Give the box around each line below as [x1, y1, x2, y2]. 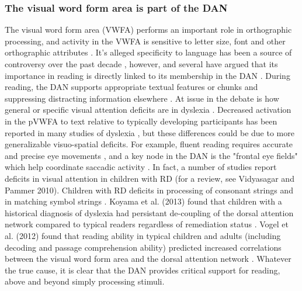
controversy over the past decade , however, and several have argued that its [5, 58, 278, 70]
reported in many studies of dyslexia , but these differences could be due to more [5, 126, 294, 138]
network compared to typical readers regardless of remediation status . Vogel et [5, 218, 289, 230]
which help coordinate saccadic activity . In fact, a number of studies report [5, 161, 277, 173]
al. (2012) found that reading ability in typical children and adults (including [5, 229, 281, 241]
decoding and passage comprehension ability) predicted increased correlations [5, 241, 282, 253]
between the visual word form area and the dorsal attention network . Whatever [5, 252, 291, 265]
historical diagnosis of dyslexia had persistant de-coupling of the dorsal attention [5, 206, 294, 219]
